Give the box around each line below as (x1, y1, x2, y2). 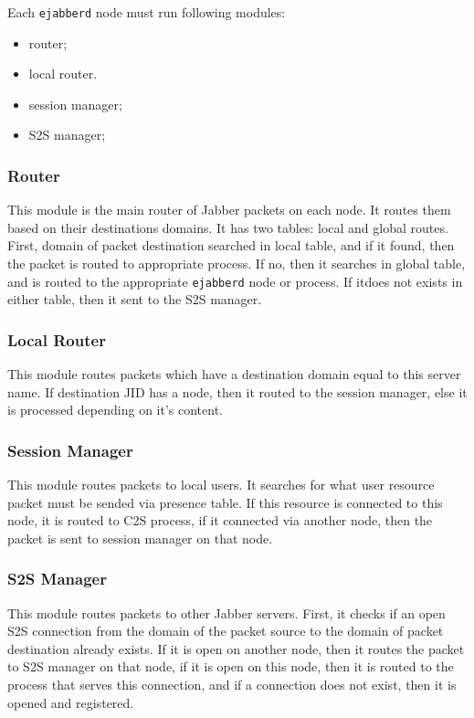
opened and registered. (7, 692, 134, 712)
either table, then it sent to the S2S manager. (7, 290, 262, 309)
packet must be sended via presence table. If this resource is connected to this (7, 492, 443, 512)
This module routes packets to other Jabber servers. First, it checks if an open (7, 603, 446, 622)
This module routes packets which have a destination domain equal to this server (7, 364, 461, 384)
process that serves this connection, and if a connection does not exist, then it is (7, 675, 457, 694)
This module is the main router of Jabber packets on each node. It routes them (7, 200, 451, 219)
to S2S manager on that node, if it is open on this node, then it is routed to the (7, 657, 454, 676)
